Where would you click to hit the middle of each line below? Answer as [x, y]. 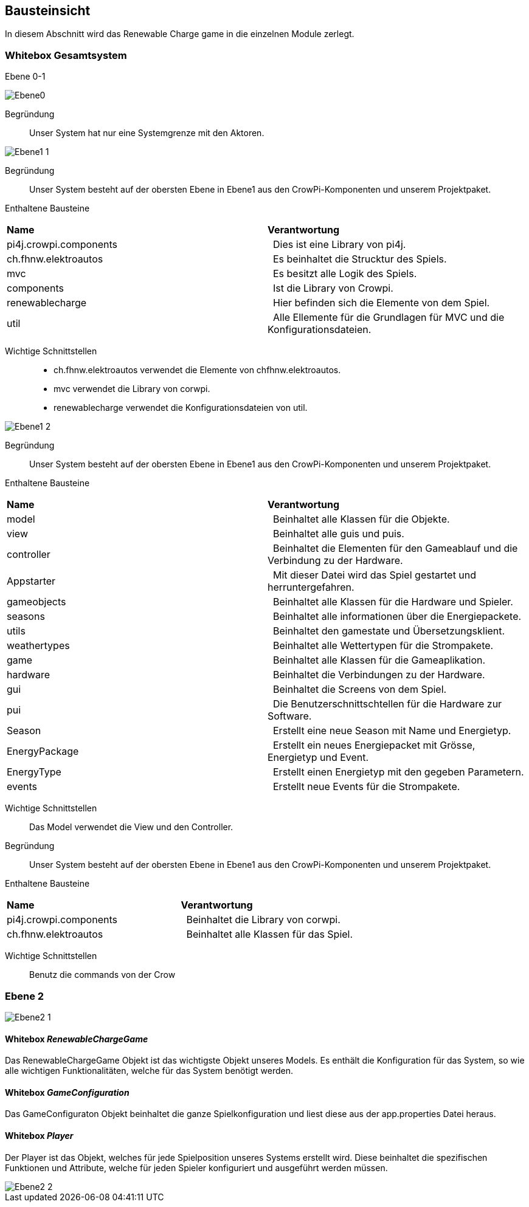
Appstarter [31, 581]
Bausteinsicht [48, 11]
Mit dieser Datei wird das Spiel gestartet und [375, 575]
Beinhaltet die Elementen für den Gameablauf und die [396, 548]
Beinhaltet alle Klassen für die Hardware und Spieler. [393, 602]
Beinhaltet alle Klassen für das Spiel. [270, 934]
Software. [290, 716]
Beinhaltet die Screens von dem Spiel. [360, 689]
